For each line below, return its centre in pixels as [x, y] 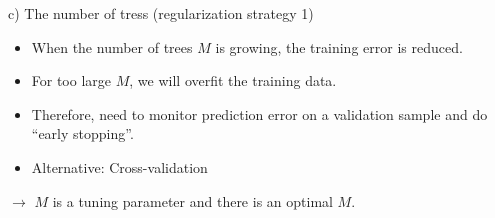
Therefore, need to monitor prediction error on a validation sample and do [259, 113]
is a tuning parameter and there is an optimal [192, 200]
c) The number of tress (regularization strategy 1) [161, 13]
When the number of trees [112, 46]
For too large [71, 80]
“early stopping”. [82, 133]
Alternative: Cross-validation [119, 166]
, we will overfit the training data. [233, 80]
